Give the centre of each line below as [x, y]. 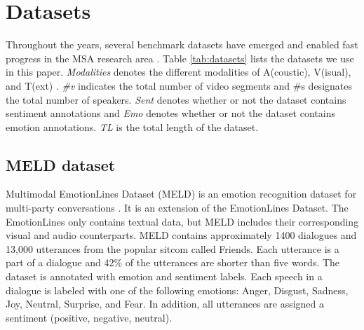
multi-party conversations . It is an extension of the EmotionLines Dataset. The [177, 208]
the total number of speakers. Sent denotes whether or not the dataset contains [176, 99]
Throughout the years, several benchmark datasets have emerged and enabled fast [182, 44]
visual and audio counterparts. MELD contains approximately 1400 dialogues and [181, 235]
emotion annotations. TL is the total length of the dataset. [132, 126]
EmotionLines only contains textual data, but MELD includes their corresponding [182, 221]
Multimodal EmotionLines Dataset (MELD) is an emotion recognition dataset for [181, 194]
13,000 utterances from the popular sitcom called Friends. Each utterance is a [173, 248]
